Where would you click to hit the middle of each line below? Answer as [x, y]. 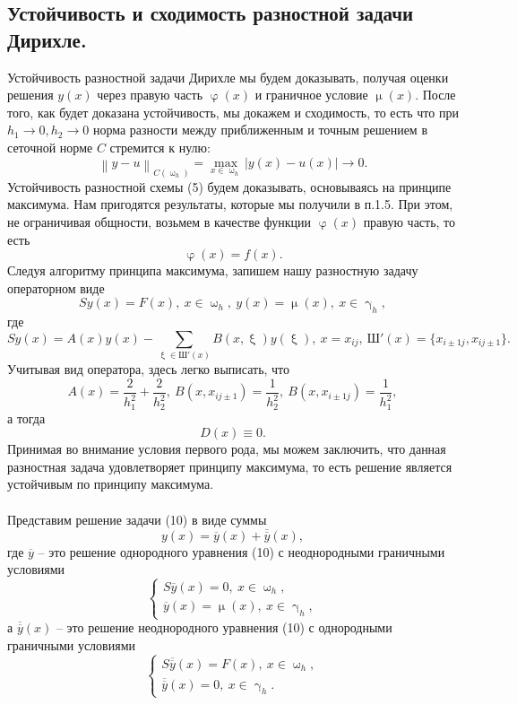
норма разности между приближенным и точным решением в [260, 130]
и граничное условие [311, 95]
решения [30, 95]
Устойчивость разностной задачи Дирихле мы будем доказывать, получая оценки [228, 77]
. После [435, 95]
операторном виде [56, 287]
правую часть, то [409, 221]
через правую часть [150, 95]
